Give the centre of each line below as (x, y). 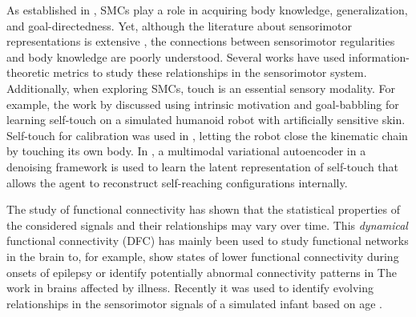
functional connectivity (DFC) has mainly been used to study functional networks (208, 241)
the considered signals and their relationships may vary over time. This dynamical (207, 225)
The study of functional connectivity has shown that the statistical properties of (203, 209)
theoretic (28, 72)
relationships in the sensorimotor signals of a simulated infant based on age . (194, 303)
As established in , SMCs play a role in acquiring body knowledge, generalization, (207, 10)
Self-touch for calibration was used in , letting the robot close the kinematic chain (207, 135)
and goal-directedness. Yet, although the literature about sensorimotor (180, 25)
